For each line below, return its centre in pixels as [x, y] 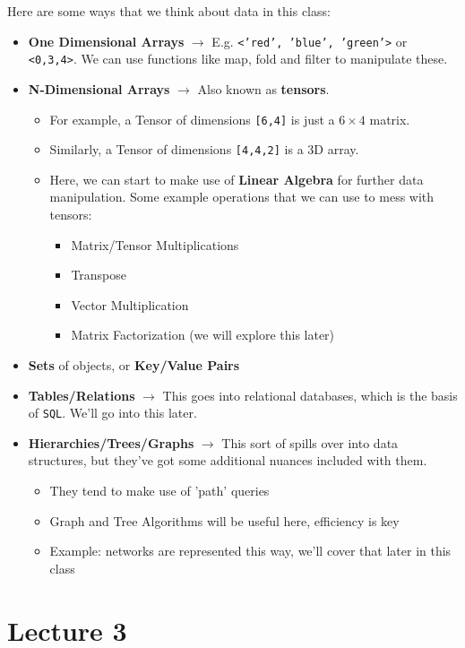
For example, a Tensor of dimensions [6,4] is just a [192, 119]
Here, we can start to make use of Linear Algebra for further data [237, 179]
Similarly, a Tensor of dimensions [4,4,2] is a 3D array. [204, 149]
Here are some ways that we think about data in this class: [169, 11]
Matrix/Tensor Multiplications [155, 244]
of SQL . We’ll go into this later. [112, 413]
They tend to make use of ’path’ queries [159, 490]
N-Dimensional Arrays [99, 88]
